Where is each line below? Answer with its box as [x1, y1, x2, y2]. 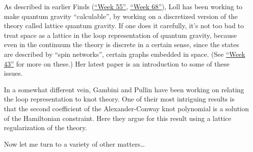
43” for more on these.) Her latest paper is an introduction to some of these [4, 58, 230, 68]
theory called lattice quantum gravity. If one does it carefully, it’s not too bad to [4, 20, 244, 31]
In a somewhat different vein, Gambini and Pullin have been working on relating [4, 84, 244, 94]
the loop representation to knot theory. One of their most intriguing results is [4, 94, 235, 104]
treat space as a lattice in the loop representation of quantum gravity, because [4, 30, 237, 40]
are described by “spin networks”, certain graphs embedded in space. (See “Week [4, 49, 245, 59]
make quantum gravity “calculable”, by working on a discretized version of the [4, 11, 238, 21]
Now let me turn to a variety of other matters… [4, 138, 145, 149]
